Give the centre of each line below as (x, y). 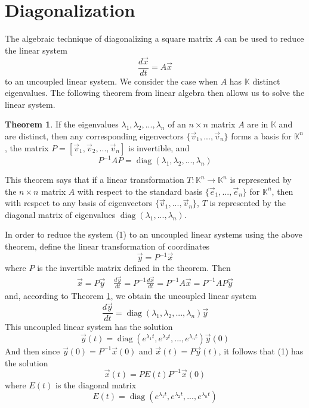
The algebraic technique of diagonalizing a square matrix (109, 38)
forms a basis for (261, 136)
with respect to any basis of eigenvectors (79, 203)
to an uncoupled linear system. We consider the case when (111, 81)
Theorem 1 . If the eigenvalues (62, 124)
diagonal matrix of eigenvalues (60, 214)
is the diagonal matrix (96, 384)
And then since (33, 351)
